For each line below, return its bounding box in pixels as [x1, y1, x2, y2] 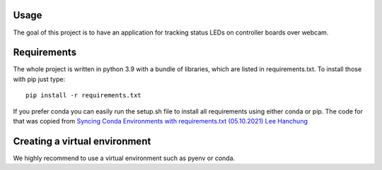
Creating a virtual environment [13, 135, 151, 147]
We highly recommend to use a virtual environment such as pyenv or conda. [13, 154, 236, 162]
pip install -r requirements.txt [25, 92, 141, 99]
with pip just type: [13, 75, 66, 83]
